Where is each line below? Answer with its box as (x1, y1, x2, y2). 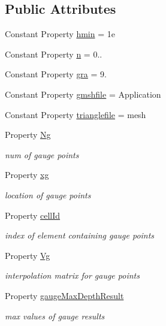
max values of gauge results (5, 309, 105, 322)
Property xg (5, 168, 49, 181)
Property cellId (5, 209, 61, 221)
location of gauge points (5, 188, 91, 201)
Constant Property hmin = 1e (5, 28, 115, 40)
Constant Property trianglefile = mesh (5, 108, 146, 120)
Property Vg (5, 249, 50, 261)
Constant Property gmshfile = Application (5, 87, 161, 100)
